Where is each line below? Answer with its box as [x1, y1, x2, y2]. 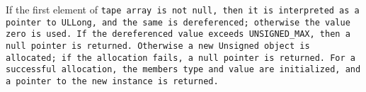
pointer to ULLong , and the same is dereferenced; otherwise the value [6, 17, 350, 28]
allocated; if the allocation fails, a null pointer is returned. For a [6, 52, 355, 63]
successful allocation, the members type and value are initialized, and [6, 64, 361, 75]
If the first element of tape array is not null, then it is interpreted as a [6, 2, 360, 16]
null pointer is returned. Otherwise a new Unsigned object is [6, 40, 310, 51]
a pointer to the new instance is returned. [6, 76, 219, 86]
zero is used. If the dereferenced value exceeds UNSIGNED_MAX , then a [6, 29, 350, 40]
